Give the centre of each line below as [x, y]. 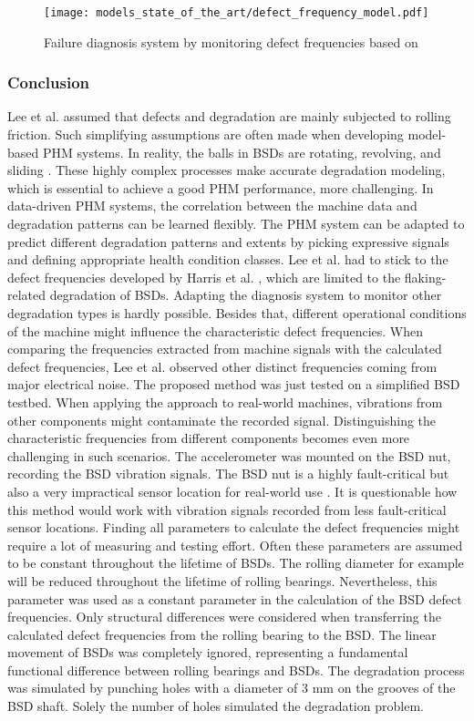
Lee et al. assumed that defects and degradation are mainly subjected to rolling [229, 116]
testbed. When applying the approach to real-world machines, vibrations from [225, 402]
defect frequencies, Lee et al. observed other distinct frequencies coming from [222, 366]
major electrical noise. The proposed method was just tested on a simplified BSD [234, 384]
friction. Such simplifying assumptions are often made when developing [206, 134]
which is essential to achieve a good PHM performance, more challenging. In [221, 187]
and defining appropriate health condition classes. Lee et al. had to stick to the [228, 259]
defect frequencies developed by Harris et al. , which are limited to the [204, 277]
